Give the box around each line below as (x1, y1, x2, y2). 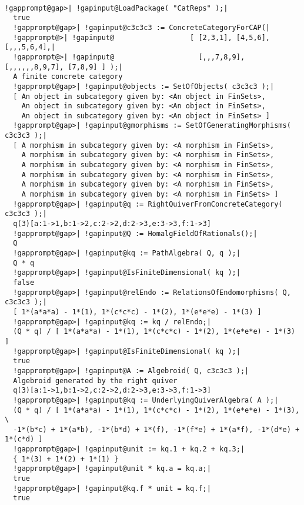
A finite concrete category (13, 72, 123, 81)
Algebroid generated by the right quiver (13, 376, 178, 385)
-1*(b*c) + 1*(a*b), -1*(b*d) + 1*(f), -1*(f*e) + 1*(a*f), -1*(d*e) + (13, 425, 300, 434)
